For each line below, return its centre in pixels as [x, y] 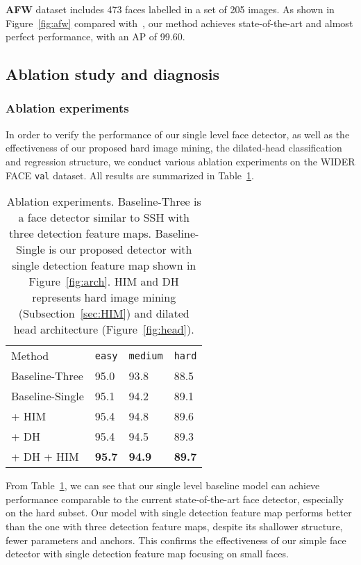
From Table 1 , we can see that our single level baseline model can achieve [163, 485]
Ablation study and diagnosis [113, 74]
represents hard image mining [104, 297]
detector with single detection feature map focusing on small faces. [147, 554]
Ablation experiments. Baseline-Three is [104, 202]
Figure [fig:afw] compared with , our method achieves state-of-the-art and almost [179, 23]
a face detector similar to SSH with [104, 218]
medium [146, 355]
